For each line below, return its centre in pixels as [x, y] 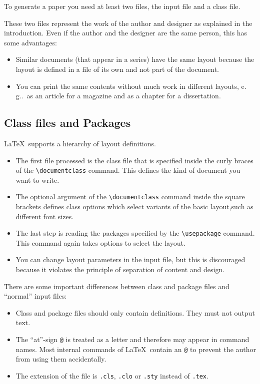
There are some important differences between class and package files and [117, 286]
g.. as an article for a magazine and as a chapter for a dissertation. [118, 96]
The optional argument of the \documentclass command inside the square [130, 196]
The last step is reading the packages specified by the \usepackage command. [135, 233]
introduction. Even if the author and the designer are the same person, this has [126, 33]
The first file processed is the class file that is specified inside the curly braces [134, 160]
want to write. [37, 180]
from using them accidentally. [61, 359]
